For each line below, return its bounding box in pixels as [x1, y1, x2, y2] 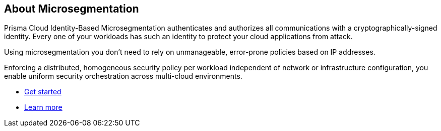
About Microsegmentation [4, 3, 139, 15]
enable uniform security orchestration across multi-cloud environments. [4, 72, 242, 81]
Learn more [24, 103, 62, 112]
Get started [24, 87, 61, 96]
